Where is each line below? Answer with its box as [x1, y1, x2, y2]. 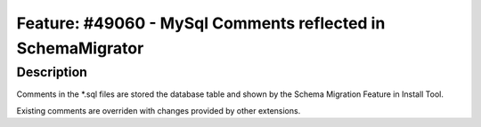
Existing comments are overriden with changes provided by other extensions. [16, 105, 301, 115]
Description [16, 64, 88, 80]
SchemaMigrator [16, 38, 144, 58]
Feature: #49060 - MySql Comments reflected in [16, 13, 386, 33]
